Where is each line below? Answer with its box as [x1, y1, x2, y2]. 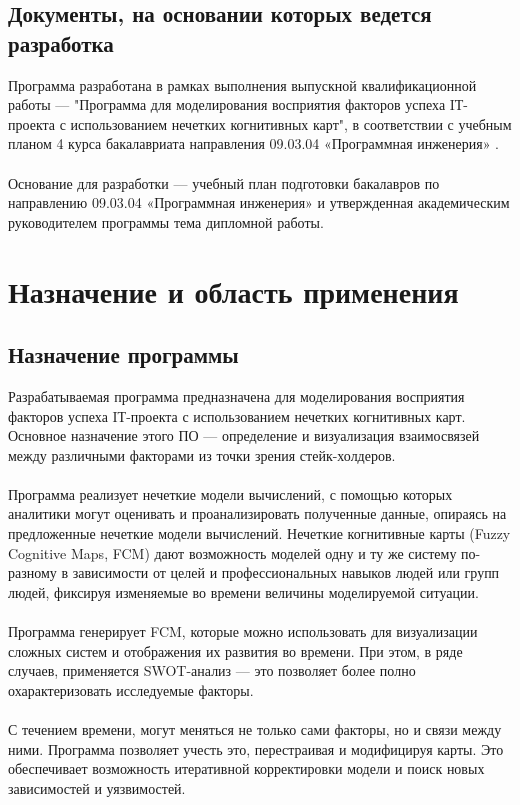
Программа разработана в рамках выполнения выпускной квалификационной [8, 74, 477, 95]
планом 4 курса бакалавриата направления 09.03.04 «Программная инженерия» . [8, 133, 499, 154]
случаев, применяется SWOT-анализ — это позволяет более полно [8, 660, 416, 681]
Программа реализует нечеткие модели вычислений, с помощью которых [8, 483, 453, 504]
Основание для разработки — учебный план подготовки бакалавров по [8, 172, 440, 193]
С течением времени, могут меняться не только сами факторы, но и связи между [8, 719, 502, 740]
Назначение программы [8, 339, 239, 370]
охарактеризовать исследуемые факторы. [8, 679, 254, 700]
